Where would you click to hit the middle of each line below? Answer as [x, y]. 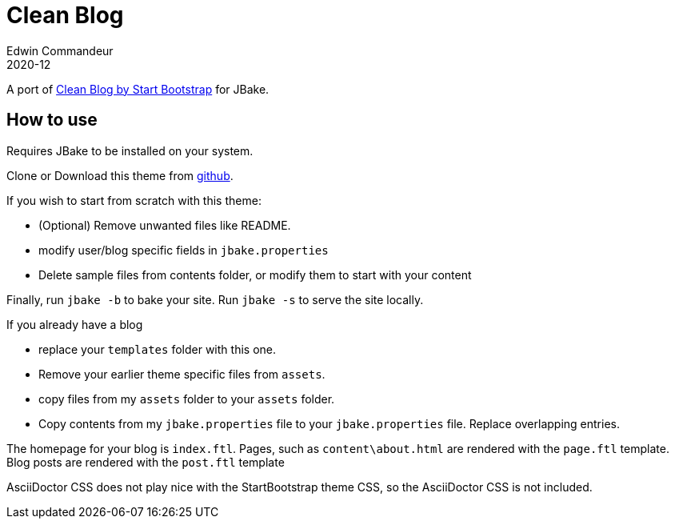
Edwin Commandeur [60, 50]
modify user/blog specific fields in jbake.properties [184, 250]
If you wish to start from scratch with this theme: [134, 200]
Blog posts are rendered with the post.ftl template [146, 462]
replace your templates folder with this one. [157, 349]
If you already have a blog [75, 324]
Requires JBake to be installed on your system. [130, 150]
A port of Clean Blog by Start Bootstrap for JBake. [138, 89]
